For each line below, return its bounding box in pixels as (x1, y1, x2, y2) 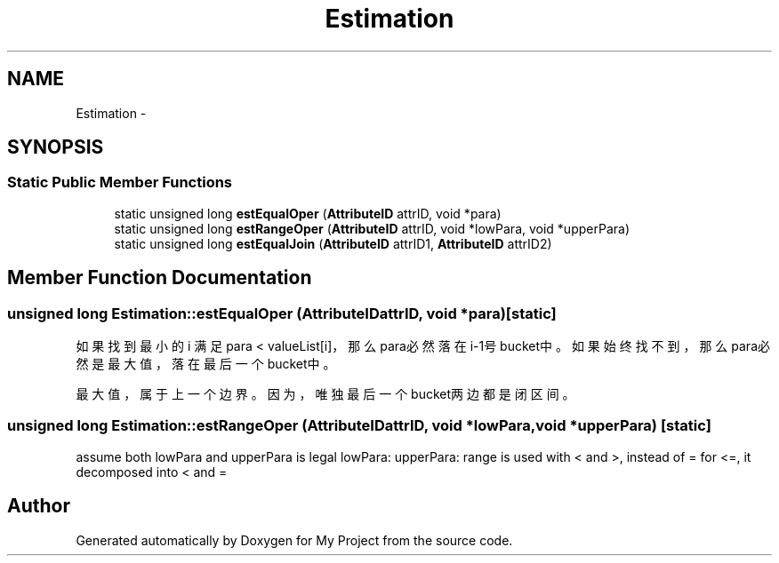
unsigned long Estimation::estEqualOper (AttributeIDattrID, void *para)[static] (7, 304, 557, 322)
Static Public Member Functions (7, 173, 233, 192)
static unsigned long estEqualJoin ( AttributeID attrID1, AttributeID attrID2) (114, 235, 552, 251)
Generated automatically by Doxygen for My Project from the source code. (76, 532, 513, 548)
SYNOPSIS (7, 136, 104, 159)
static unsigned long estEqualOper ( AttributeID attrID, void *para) (114, 205, 502, 221)
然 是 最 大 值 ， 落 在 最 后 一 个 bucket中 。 (76, 356, 336, 372)
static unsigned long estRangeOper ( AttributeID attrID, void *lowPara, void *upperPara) (114, 220, 630, 236)
